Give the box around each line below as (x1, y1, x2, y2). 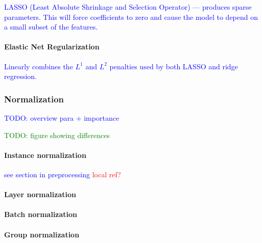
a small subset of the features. (4, 21, 98, 32)
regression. (4, 71, 37, 82)
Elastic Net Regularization (4, 41, 100, 52)
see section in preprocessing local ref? (4, 169, 121, 179)
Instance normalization (4, 149, 86, 160)
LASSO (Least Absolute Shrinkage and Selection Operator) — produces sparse (4, 2, 252, 12)
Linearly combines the (4, 61, 73, 71)
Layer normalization (4, 189, 76, 200)
